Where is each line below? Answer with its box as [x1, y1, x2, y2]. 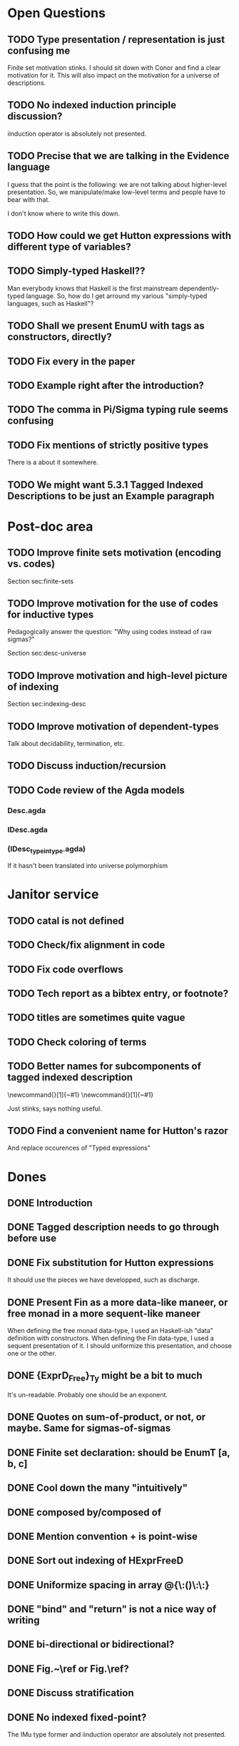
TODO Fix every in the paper [7, 355, 136, 367]
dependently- [179, 284, 220, 292]
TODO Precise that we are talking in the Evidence [7, 150, 230, 162]
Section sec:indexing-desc [7, 700, 86, 708]
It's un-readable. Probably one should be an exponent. [7, 1390, 168, 1399]
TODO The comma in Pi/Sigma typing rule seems [7, 404, 228, 416]
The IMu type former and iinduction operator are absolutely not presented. [7, 1730, 226, 1739]
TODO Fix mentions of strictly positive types [7, 439, 209, 451]
